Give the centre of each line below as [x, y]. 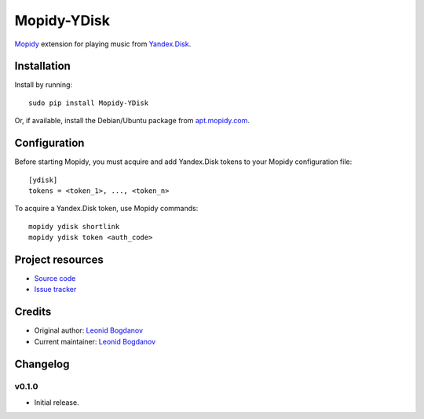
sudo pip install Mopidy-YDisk [89, 103]
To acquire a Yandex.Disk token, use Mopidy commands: [106, 209]
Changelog [42, 364]
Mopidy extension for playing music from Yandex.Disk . [103, 44]
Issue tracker [55, 290]
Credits [33, 312]
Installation [42, 66]
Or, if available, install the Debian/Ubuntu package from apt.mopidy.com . [132, 121]
